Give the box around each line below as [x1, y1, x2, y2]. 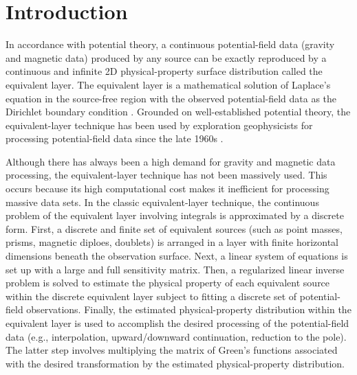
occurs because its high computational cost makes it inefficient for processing [6, 181, 329, 196]
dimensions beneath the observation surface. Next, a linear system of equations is [6, 249, 348, 263]
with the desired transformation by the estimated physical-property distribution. [6, 356, 345, 370]
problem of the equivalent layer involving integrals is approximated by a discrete [6, 208, 344, 223]
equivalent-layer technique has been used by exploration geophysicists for [6, 117, 313, 132]
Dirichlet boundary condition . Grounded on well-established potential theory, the [6, 104, 351, 119]
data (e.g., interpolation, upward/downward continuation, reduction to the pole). [6, 329, 347, 343]
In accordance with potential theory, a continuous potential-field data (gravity [6, 37, 335, 52]
